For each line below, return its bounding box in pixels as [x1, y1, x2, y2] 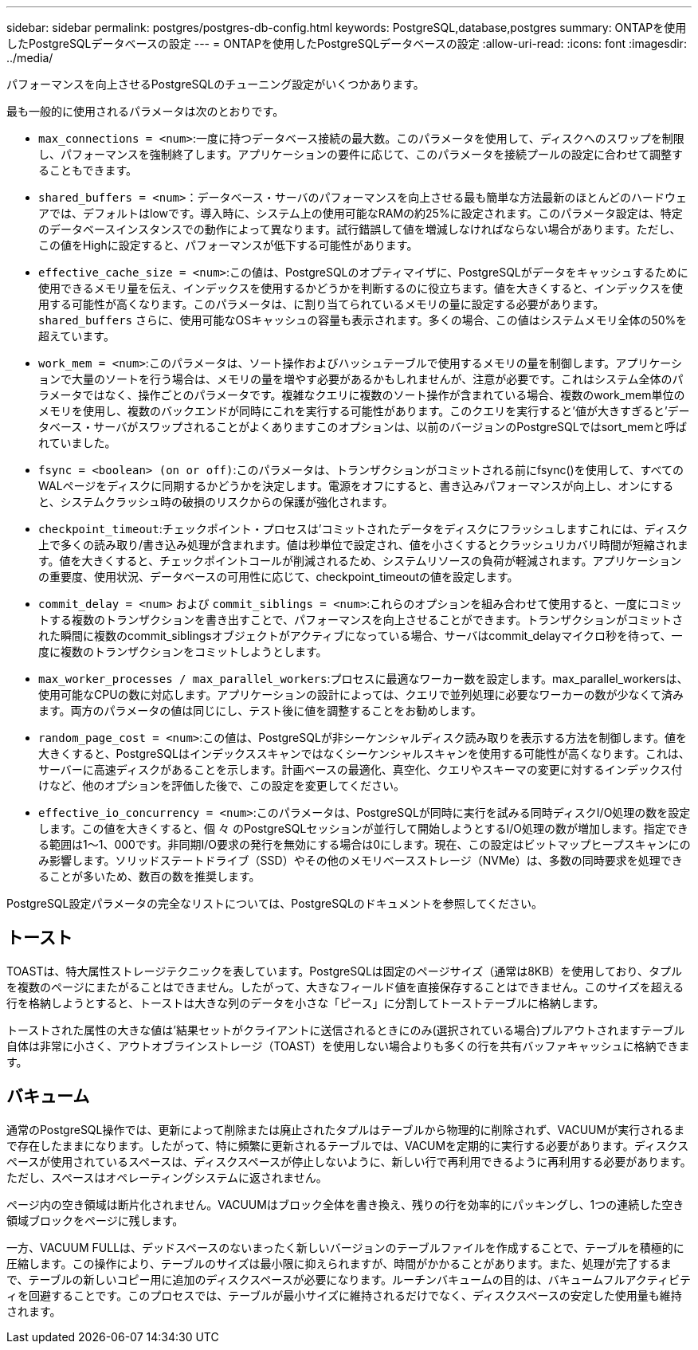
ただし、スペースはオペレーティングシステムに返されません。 [6, 1170, 327, 1184]
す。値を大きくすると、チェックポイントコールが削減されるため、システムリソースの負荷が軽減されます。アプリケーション [38, 554, 682, 567]
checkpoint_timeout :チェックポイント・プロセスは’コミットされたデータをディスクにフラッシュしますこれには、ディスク [38, 522, 688, 536]
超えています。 [38, 329, 115, 343]
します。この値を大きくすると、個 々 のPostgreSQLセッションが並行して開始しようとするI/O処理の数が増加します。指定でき [38, 822, 688, 835]
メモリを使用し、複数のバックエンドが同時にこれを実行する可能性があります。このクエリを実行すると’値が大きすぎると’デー [38, 404, 690, 418]
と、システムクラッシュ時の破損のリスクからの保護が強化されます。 [38, 495, 394, 508]
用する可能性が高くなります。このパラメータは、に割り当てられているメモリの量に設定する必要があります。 [38, 297, 605, 311]
